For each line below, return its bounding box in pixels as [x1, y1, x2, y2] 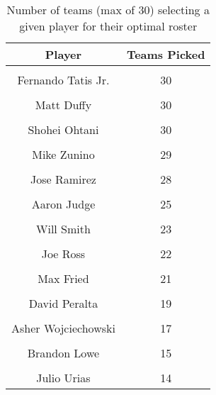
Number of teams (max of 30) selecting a [6, 1, 210, 18]
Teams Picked [126, 46, 205, 62]
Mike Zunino [32, 146, 95, 162]
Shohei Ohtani [28, 121, 99, 138]
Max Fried [38, 270, 89, 286]
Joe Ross [41, 245, 86, 262]
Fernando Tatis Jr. [17, 72, 110, 88]
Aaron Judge [31, 196, 96, 212]
